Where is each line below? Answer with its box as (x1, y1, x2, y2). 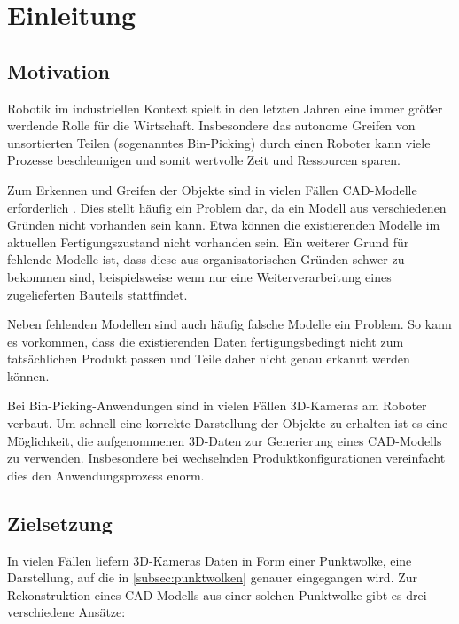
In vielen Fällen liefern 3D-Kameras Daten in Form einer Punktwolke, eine (7, 550, 412, 569)
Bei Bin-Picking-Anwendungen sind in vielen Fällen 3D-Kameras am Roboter (7, 396, 427, 415)
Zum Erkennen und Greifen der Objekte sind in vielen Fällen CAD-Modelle (7, 180, 417, 199)
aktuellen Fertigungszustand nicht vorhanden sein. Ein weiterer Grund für (7, 232, 409, 251)
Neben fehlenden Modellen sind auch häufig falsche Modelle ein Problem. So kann (7, 315, 452, 333)
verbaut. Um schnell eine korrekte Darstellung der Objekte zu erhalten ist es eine (7, 414, 448, 433)
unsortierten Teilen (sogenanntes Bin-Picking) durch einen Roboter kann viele (7, 133, 431, 152)
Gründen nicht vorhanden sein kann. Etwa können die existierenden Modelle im (7, 215, 440, 234)
